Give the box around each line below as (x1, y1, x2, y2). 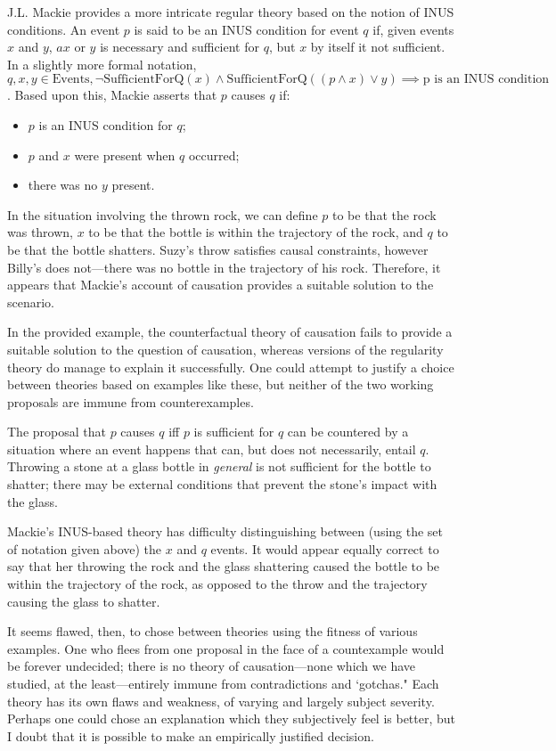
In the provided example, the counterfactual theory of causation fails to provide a (7, 322, 453, 341)
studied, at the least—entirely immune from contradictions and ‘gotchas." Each (7, 674, 439, 692)
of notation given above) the (7, 539, 162, 558)
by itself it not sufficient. (310, 37, 446, 56)
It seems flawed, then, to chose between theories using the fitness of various (7, 622, 418, 641)
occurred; (188, 145, 240, 164)
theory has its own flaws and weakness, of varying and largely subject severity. (7, 691, 435, 710)
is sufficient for (193, 422, 274, 441)
